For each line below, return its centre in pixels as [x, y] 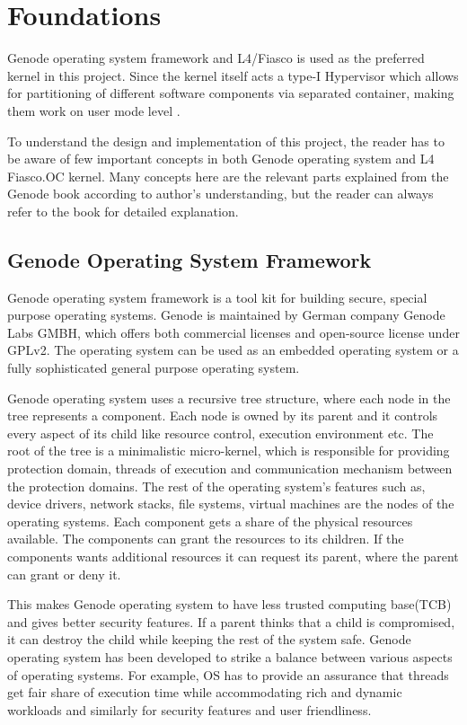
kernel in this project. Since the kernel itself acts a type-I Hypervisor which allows [233, 75]
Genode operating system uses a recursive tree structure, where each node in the [229, 398]
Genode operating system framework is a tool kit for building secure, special [217, 297]
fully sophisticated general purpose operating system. [154, 368]
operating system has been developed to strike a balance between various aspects [230, 656]
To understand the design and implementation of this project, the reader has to [226, 141]
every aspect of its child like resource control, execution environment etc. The [220, 433]
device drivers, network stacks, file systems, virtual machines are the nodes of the [231, 504]
